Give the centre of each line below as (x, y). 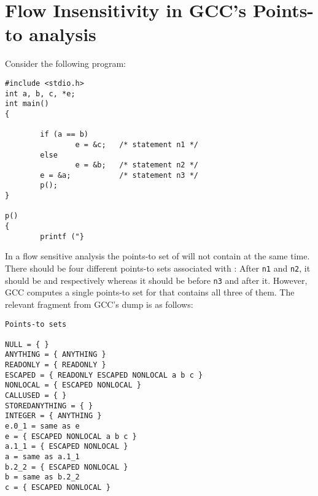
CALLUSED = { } (36, 396)
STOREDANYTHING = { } (49, 406)
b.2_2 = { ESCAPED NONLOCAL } (67, 467)
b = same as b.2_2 (42, 477)
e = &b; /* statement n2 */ (137, 165)
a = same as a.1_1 (42, 457)
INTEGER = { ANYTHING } (53, 416)
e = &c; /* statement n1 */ (137, 144)
